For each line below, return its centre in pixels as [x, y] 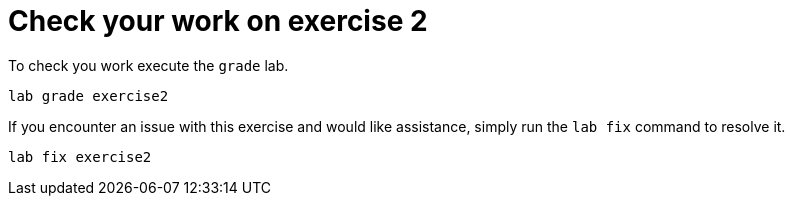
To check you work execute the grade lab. [148, 65]
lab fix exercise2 [80, 156]
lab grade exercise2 [88, 95]
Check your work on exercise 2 [218, 21]
